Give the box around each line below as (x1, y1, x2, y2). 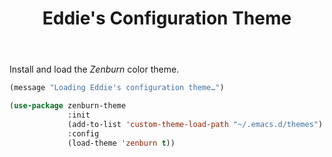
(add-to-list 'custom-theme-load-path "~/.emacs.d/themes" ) (67, 119, 324, 129)
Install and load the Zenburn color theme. (9, 63, 180, 76)
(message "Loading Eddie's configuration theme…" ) (9, 83, 225, 93)
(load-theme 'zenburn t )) (67, 138, 176, 148)
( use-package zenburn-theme (9, 101, 127, 111)
